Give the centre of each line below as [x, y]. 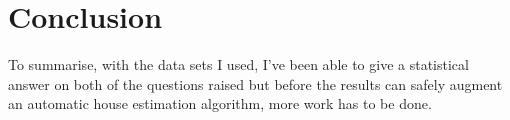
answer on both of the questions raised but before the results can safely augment [255, 83]
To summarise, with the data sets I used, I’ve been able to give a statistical [238, 64]
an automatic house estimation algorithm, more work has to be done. [220, 103]
